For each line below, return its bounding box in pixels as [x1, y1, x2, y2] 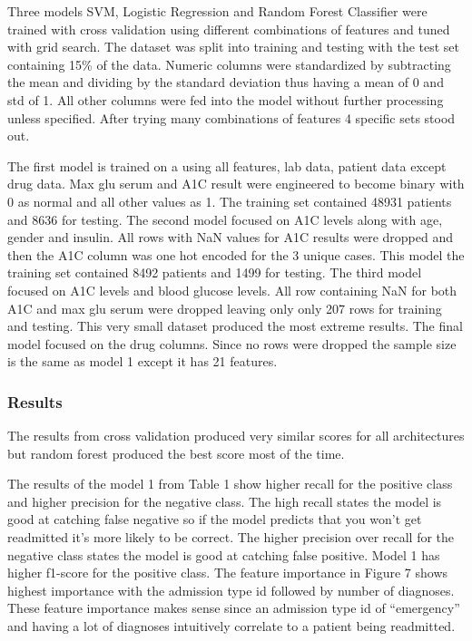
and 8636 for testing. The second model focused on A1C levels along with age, [7, 209, 443, 228]
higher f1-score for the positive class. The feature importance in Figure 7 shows [7, 563, 448, 582]
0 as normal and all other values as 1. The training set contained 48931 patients [7, 191, 452, 210]
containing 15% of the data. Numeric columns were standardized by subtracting [7, 54, 451, 73]
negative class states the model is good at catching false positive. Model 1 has [7, 545, 440, 564]
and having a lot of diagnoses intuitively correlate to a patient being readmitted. [7, 617, 456, 636]
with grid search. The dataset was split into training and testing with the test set [7, 37, 460, 56]
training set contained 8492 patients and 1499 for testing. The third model [7, 263, 422, 282]
